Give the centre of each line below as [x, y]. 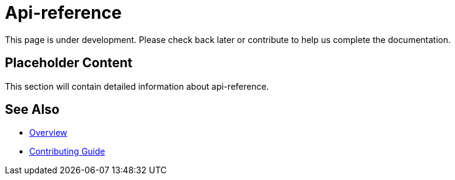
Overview [48, 133]
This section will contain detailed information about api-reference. [137, 86]
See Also [32, 110]
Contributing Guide [67, 152]
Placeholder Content [69, 63]
